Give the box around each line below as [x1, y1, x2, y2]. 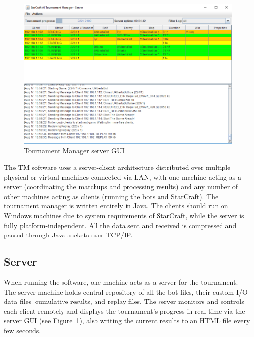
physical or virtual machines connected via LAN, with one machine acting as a [4, 171, 241, 182]
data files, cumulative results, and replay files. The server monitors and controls [4, 296, 244, 306]
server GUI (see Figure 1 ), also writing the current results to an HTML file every [4, 315, 250, 326]
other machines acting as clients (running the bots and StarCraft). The [4, 191, 219, 201]
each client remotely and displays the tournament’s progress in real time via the [4, 305, 245, 316]
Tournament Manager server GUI [24, 145, 125, 156]
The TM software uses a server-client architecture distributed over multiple [4, 162, 231, 172]
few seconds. [4, 325, 41, 335]
